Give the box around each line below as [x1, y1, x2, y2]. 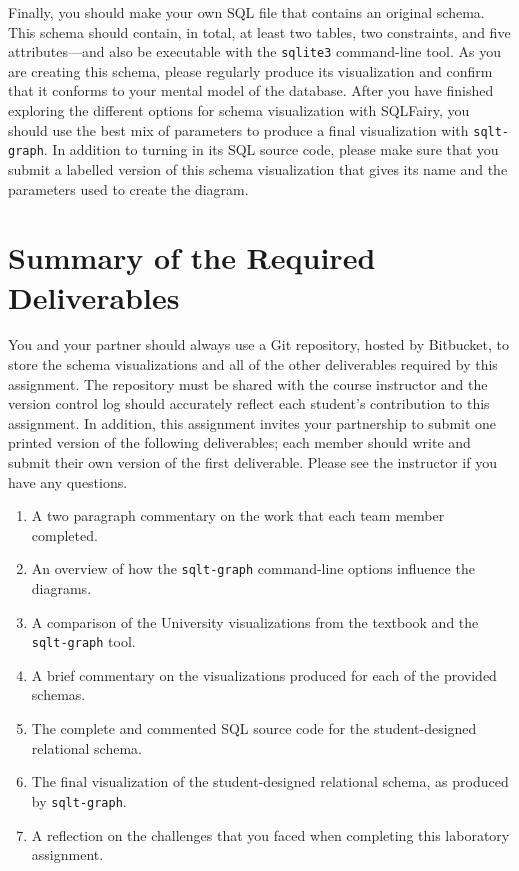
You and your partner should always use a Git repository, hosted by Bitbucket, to [8, 334, 510, 355]
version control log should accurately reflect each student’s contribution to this [8, 393, 490, 414]
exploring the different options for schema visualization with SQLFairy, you [8, 100, 470, 121]
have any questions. [8, 471, 128, 492]
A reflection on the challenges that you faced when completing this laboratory [31, 824, 510, 845]
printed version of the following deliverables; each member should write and [8, 432, 471, 453]
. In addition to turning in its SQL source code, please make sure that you [43, 139, 499, 160]
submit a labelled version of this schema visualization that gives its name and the [8, 158, 508, 179]
